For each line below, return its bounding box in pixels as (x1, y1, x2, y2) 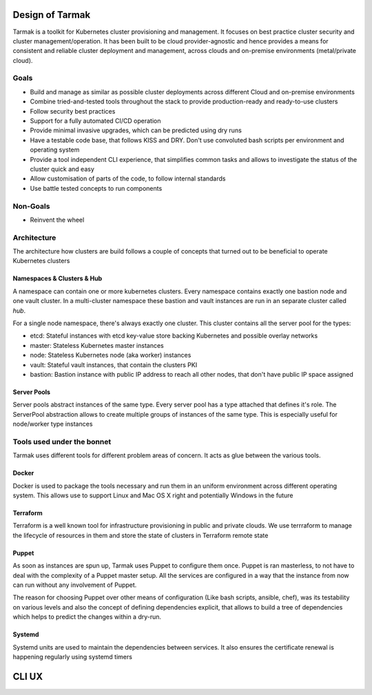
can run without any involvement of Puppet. (12, 581, 137, 589)
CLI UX (12, 670, 43, 682)
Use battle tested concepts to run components (30, 184, 163, 192)
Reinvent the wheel (30, 216, 85, 224)
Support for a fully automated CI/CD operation (30, 117, 161, 125)
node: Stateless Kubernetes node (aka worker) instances (30, 351, 192, 360)
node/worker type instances (12, 420, 93, 428)
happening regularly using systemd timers (12, 652, 132, 661)
